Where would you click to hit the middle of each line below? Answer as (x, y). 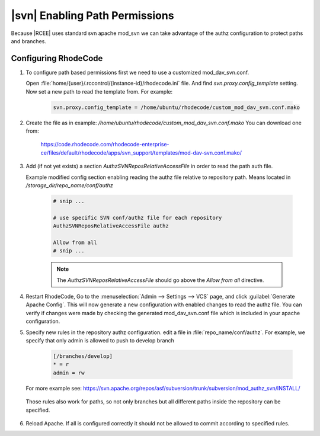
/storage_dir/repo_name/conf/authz (69, 185)
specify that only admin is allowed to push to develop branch (100, 340)
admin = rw (69, 373)
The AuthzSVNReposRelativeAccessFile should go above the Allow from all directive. (160, 280)
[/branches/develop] (83, 356)
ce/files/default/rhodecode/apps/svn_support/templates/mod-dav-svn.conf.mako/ (141, 153)
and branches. (29, 41)
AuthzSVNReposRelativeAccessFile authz (111, 226)
